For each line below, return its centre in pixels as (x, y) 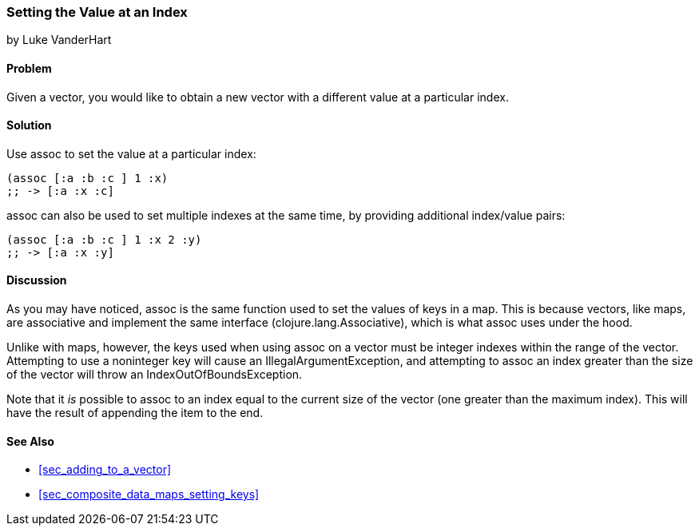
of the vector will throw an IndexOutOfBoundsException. (155, 375)
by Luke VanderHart (59, 40)
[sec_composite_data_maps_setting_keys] (149, 494)
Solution (29, 125)
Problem (29, 68)
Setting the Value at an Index (97, 12)
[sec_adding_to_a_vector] (105, 470)
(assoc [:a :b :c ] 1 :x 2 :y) (104, 239)
